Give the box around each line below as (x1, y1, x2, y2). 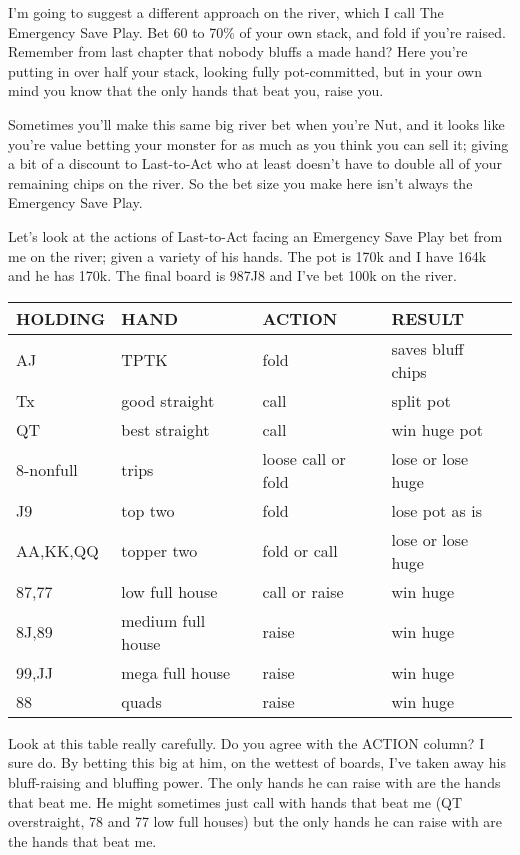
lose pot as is (391, 498, 482, 522)
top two (121, 498, 175, 522)
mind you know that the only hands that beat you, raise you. (8, 80, 384, 101)
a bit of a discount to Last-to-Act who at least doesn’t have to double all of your (8, 153, 503, 174)
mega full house (121, 660, 231, 684)
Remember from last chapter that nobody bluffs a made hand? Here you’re (8, 41, 468, 62)
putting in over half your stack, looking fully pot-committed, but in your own (8, 60, 482, 81)
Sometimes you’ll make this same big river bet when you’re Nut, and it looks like (8, 113, 505, 134)
